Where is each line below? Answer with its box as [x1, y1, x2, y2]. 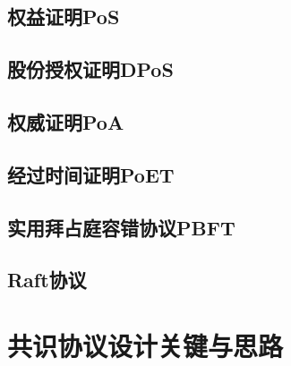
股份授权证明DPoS [7, 55, 174, 83]
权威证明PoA [7, 107, 124, 135]
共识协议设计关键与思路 [7, 327, 284, 363]
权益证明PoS [7, 3, 120, 30]
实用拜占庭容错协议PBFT [7, 213, 235, 241]
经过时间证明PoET [7, 160, 175, 188]
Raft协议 [7, 266, 87, 294]
